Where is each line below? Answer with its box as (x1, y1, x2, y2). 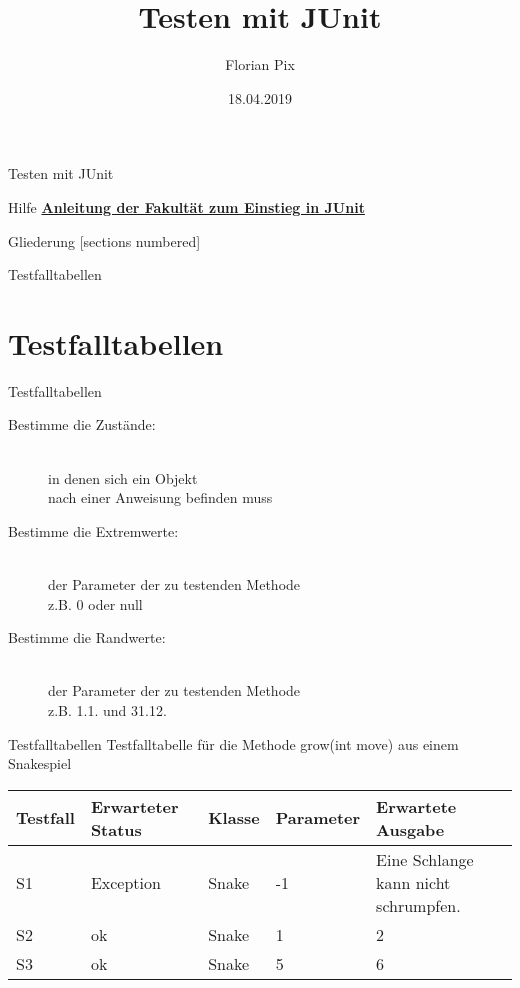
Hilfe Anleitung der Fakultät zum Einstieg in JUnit (8, 196, 365, 217)
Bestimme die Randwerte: (8, 627, 166, 648)
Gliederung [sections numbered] (8, 230, 201, 251)
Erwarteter (90, 794, 179, 818)
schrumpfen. (376, 893, 461, 917)
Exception (90, 870, 161, 894)
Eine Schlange (376, 847, 474, 871)
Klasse (208, 806, 260, 830)
